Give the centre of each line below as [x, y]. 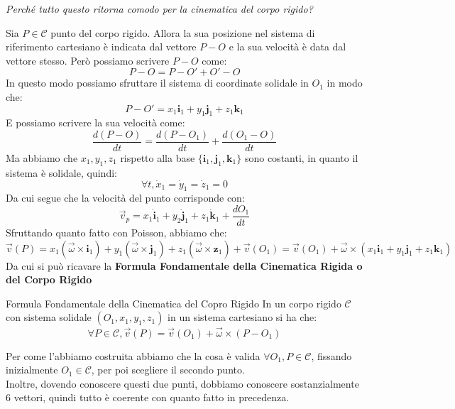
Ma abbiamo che [42, 158]
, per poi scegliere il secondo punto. [168, 370]
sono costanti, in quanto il [301, 158]
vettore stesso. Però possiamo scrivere [88, 60]
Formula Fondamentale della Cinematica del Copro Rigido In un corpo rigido [174, 303]
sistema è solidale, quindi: [61, 172]
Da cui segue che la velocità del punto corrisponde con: [125, 198]
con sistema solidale [49, 317]
